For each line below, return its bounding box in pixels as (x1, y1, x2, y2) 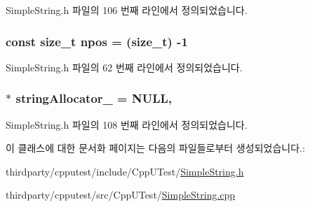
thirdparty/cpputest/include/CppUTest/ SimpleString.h (6, 164, 244, 178)
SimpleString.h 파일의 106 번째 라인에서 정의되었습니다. (6, 3, 248, 17)
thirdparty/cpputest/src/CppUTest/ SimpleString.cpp (6, 187, 236, 202)
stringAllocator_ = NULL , (15, 90, 173, 107)
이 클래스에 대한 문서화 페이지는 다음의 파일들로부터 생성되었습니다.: (6, 141, 305, 155)
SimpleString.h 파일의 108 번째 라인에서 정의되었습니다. (6, 117, 248, 131)
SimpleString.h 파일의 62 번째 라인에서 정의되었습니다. (6, 59, 243, 74)
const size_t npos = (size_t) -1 (6, 32, 188, 50)
